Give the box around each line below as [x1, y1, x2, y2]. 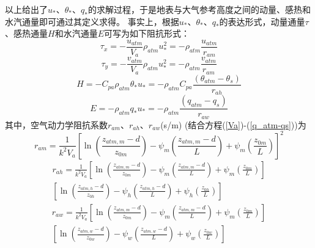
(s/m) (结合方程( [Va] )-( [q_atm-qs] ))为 [160, 118, 306, 131]
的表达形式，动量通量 [219, 15, 305, 27]
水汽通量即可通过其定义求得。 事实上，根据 [5, 15, 179, 27]
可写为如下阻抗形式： [103, 27, 190, 40]
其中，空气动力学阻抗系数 [5, 118, 108, 131]
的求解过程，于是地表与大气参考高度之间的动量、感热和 [87, 3, 311, 15]
